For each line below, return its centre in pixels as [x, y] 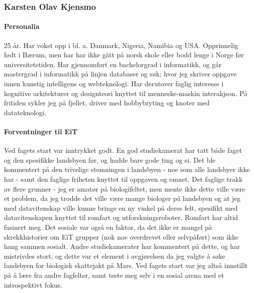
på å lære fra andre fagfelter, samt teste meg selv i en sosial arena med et [114, 275]
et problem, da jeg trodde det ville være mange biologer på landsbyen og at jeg [122, 198]
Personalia [22, 26]
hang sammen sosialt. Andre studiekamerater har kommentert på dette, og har [122, 246]
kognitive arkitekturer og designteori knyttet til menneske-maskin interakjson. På [126, 93]
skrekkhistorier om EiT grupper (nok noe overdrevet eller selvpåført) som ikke [121, 236]
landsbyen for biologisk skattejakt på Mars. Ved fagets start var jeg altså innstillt [126, 265]
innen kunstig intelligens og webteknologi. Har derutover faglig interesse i [114, 84]
